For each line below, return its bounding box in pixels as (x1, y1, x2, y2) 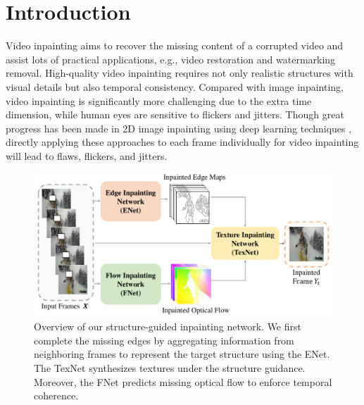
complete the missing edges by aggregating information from (34, 332, 294, 347)
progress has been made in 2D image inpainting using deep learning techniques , (6, 120, 352, 135)
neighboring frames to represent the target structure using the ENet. (34, 347, 330, 361)
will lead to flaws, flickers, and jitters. (6, 148, 168, 163)
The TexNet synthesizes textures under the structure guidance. (34, 360, 306, 375)
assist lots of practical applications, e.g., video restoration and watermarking (6, 51, 336, 66)
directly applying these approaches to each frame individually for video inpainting (6, 135, 359, 149)
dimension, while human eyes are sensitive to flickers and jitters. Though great (6, 107, 344, 122)
